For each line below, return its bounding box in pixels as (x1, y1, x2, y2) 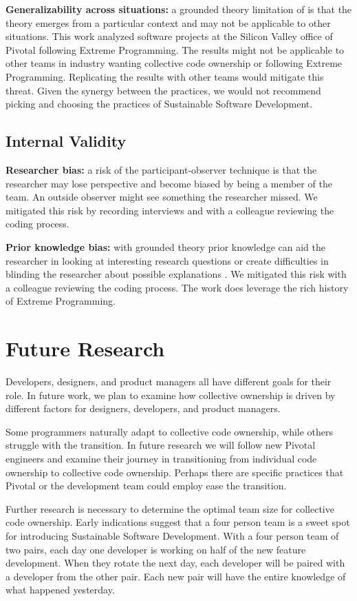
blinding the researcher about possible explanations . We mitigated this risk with (6, 267, 347, 281)
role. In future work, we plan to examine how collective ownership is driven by (6, 387, 336, 402)
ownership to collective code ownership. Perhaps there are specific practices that (6, 465, 344, 479)
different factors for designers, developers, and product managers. (6, 401, 281, 416)
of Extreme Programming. (6, 294, 116, 308)
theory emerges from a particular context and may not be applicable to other (6, 15, 331, 30)
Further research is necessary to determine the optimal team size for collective (6, 501, 334, 516)
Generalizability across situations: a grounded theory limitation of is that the (6, 2, 352, 16)
